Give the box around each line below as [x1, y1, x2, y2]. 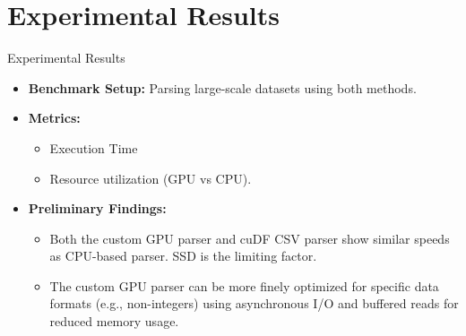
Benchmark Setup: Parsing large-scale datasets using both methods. [28, 78, 417, 97]
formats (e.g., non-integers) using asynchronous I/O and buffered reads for [49, 294, 459, 313]
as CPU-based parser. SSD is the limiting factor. [49, 246, 317, 265]
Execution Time [49, 138, 138, 157]
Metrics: [28, 108, 81, 127]
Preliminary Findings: [28, 199, 167, 218]
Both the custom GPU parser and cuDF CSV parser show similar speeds [49, 228, 450, 247]
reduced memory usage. [49, 312, 179, 331]
